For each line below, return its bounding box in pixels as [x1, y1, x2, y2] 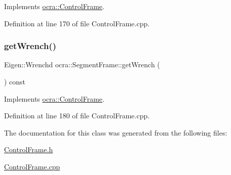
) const [4, 76, 26, 86]
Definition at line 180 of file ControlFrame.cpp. [4, 110, 150, 121]
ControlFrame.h [4, 144, 53, 155]
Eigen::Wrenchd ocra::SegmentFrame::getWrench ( [4, 59, 160, 70]
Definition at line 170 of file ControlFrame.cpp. [4, 18, 150, 28]
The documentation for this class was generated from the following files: [4, 127, 227, 138]
